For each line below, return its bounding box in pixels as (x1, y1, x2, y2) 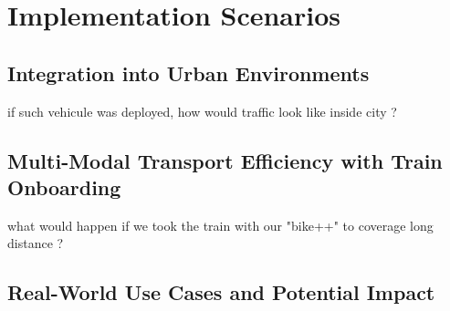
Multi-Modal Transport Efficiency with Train (7, 146, 443, 174)
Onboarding (7, 172, 121, 201)
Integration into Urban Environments (7, 58, 370, 87)
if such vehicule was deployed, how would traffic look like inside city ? (7, 101, 397, 120)
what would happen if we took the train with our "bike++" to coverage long (7, 215, 434, 234)
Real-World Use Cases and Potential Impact (7, 278, 435, 306)
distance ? (7, 233, 64, 253)
